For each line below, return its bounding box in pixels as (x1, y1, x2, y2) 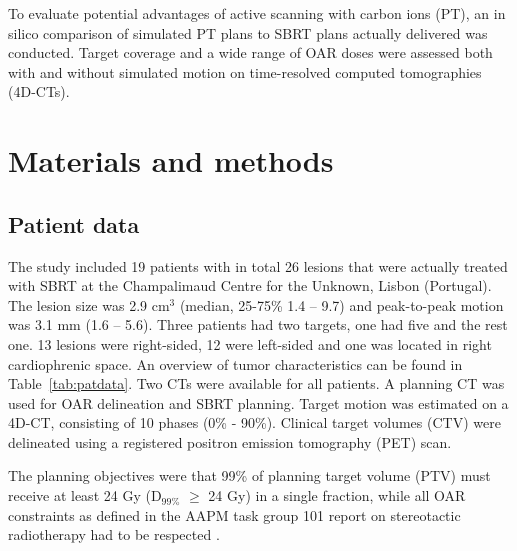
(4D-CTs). (8, 81, 70, 102)
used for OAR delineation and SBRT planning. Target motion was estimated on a (8, 392, 509, 413)
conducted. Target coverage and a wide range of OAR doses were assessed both (8, 42, 493, 63)
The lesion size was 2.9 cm (8, 294, 170, 315)
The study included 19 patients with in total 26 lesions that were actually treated (8, 255, 508, 276)
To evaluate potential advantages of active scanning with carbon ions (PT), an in (8, 3, 506, 23)
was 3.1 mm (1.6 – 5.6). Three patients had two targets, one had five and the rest (8, 314, 508, 335)
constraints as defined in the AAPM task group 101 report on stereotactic (8, 504, 461, 525)
